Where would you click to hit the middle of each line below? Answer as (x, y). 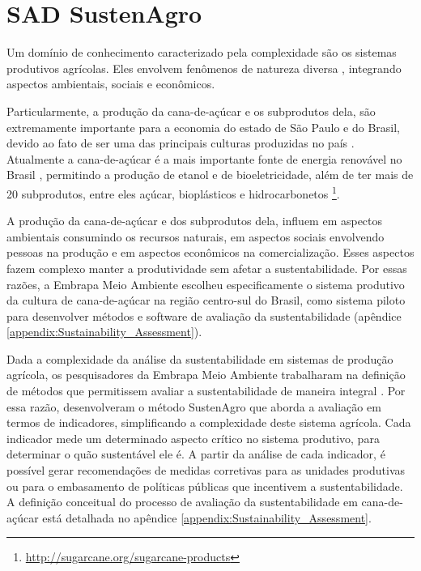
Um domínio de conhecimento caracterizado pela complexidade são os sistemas (202, 52)
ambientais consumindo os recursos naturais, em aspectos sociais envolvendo (196, 236)
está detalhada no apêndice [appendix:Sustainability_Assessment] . (207, 517)
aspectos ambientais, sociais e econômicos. (111, 84)
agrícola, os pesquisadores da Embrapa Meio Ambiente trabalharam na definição (206, 375)
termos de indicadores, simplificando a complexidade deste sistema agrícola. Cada (209, 422)
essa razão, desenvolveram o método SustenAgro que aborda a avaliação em (194, 406)
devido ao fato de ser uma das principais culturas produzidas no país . (181, 143)
